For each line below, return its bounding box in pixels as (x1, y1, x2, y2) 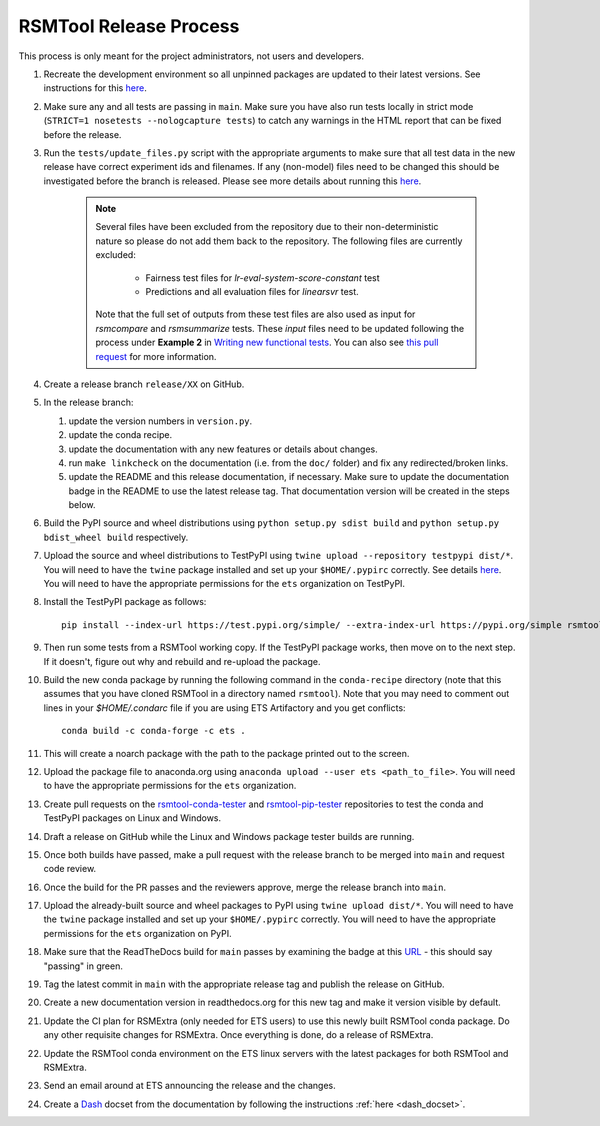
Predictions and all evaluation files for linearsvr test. (145, 286, 359, 298)
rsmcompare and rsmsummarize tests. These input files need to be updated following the (95, 322, 465, 334)
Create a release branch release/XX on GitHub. (43, 378, 245, 390)
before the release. (43, 128, 122, 140)
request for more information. (95, 350, 217, 362)
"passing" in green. (43, 960, 124, 972)
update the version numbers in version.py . (68, 415, 253, 427)
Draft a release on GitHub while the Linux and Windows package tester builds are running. (43, 830, 415, 842)
